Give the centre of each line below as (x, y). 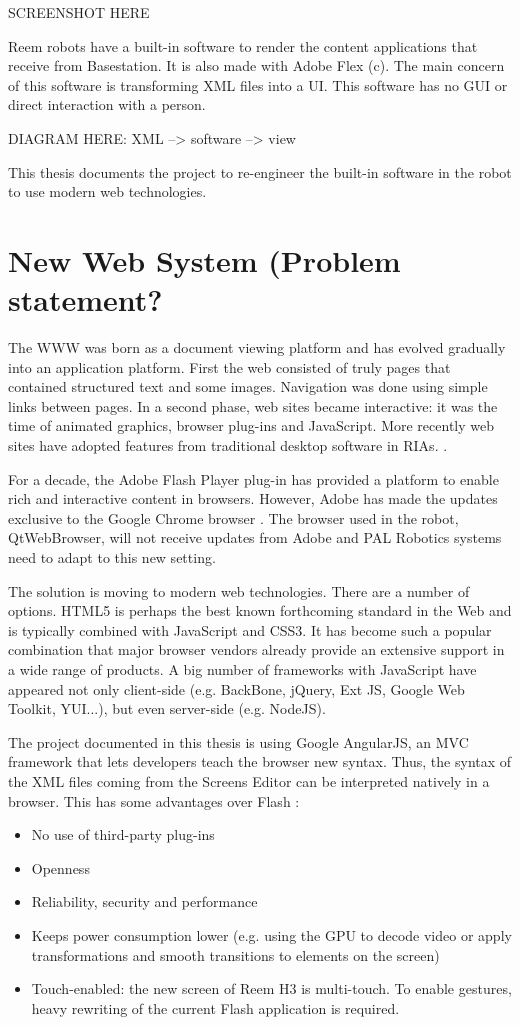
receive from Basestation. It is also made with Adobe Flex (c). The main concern (256, 65)
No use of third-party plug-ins (123, 834)
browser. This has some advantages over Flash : (154, 800)
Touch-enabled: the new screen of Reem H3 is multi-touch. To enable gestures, (271, 988)
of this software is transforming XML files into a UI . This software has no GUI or (258, 84)
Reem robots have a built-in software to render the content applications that (243, 45)
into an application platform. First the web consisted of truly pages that (229, 366)
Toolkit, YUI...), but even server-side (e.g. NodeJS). (167, 708)
